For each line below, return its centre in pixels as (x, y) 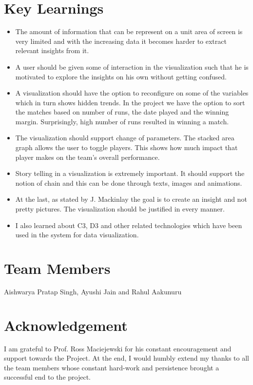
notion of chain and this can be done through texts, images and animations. (129, 183)
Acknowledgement (66, 325)
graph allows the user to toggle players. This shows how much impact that (126, 147)
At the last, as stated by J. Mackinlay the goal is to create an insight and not (131, 199)
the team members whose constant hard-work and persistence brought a (112, 367)
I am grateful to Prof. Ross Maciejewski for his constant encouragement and (118, 348)
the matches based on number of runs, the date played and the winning (122, 112)
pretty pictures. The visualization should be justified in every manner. (120, 209)
